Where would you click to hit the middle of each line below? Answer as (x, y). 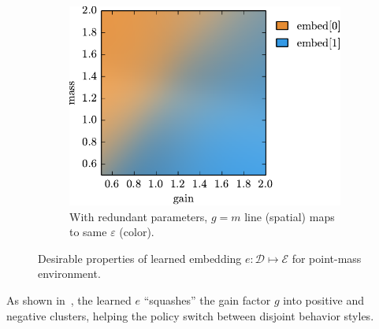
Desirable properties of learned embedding (140, 258)
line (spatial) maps (290, 216)
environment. (69, 274)
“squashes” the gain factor (207, 300)
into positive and (323, 300)
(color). (137, 232)
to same (88, 232)
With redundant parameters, (139, 216)
